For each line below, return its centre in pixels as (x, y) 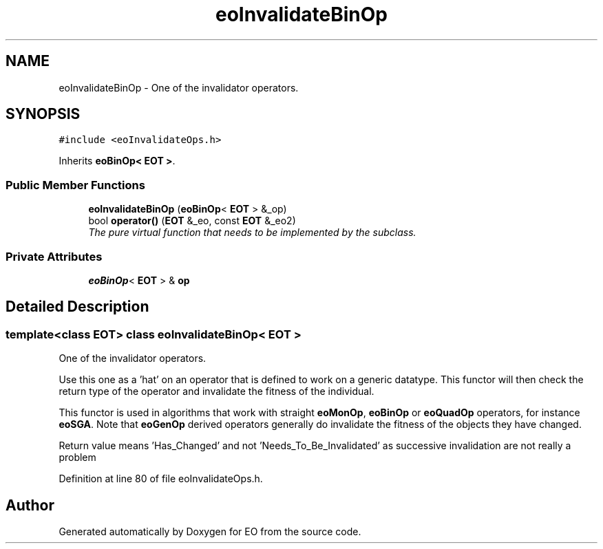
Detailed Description (77, 307)
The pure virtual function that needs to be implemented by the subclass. (252, 233)
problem (77, 458)
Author (30, 505)
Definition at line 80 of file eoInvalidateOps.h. (161, 479)
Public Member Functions (75, 185)
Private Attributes (54, 256)
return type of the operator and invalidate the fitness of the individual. (216, 391)
